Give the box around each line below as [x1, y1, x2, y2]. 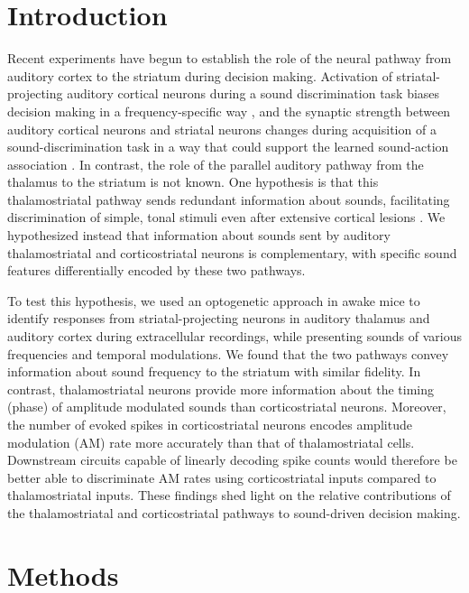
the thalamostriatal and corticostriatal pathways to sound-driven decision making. [7, 503, 461, 522]
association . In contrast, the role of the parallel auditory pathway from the [7, 154, 424, 173]
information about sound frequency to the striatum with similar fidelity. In [7, 362, 421, 381]
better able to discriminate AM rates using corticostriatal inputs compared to [7, 468, 437, 486]
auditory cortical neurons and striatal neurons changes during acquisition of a [7, 119, 437, 138]
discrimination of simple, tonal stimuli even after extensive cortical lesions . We [7, 208, 446, 227]
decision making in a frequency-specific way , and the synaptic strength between [7, 101, 451, 120]
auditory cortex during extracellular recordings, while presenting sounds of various [7, 327, 463, 346]
